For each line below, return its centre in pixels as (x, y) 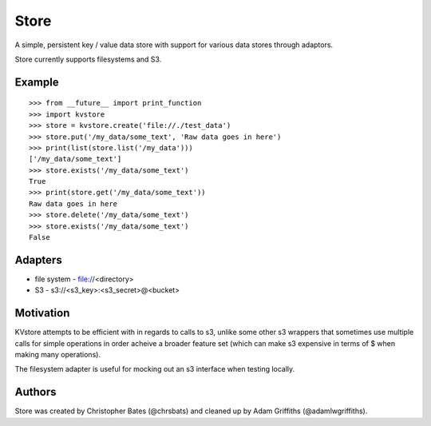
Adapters (39, 260)
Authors (36, 392)
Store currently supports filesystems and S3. (88, 59)
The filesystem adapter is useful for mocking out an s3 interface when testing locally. (155, 369)
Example (37, 82)
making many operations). (58, 355)
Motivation (42, 313)
